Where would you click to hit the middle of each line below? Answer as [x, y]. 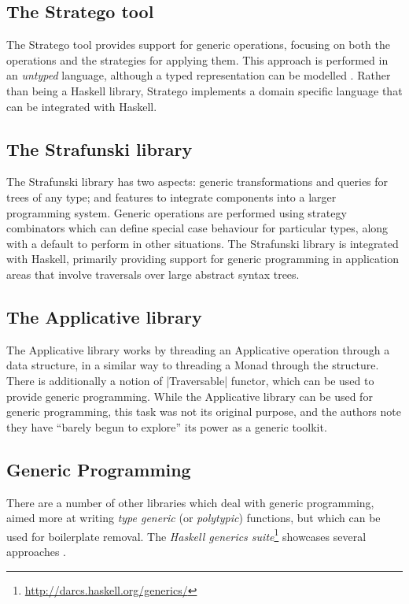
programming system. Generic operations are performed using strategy [177, 212]
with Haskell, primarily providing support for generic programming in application [203, 259]
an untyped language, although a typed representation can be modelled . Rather [199, 75]
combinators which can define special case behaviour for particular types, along [197, 228]
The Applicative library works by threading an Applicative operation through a [198, 349]
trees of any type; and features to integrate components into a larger [171, 196]
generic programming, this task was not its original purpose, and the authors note [204, 411]
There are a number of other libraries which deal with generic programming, [190, 502]
